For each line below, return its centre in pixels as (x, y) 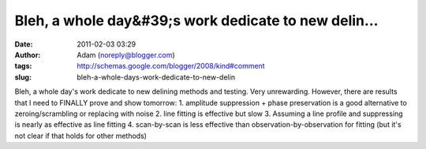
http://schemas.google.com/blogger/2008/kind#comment (171, 66)
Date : (24, 44)
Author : (28, 54)
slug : (23, 77)
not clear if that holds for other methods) (81, 136)
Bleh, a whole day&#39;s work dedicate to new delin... (196, 20)
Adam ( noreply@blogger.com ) (126, 54)
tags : (23, 66)
